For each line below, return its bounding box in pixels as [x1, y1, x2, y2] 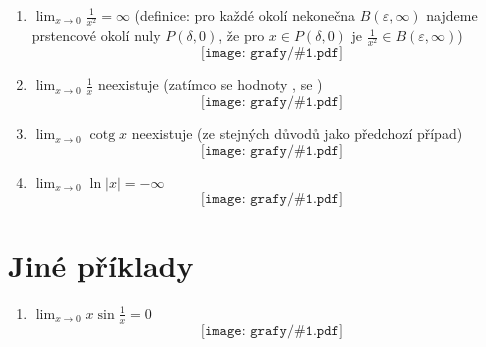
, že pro [218, 25, 265, 46]
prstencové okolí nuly [31, 25, 161, 46]
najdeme [426, 5, 478, 25]
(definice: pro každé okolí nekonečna [134, 5, 356, 25]
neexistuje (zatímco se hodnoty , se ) [97, 74, 323, 95]
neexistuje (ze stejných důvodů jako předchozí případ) [131, 123, 463, 144]
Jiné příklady [8, 244, 194, 285]
